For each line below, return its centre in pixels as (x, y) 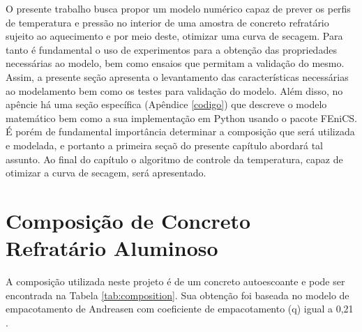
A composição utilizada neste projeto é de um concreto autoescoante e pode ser (175, 281)
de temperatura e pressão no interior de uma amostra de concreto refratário (167, 22)
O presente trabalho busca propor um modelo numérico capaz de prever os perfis (178, 8)
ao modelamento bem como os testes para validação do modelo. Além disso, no (174, 90)
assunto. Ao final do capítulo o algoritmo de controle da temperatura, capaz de (174, 159)
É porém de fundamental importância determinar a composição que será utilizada (180, 131)
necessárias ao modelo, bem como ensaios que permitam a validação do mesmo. (175, 63)
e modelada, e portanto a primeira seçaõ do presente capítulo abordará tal (164, 145)
